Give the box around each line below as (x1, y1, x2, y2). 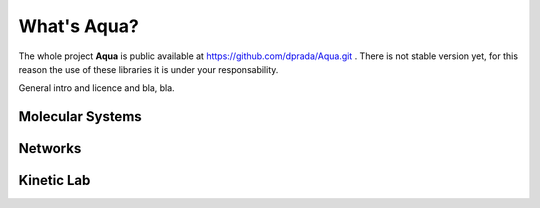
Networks (18, 140, 82, 157)
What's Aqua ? (18, 15, 139, 37)
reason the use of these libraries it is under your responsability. (18, 63, 279, 75)
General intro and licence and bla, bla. (18, 82, 175, 94)
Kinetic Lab (18, 172, 91, 189)
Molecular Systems (18, 108, 142, 125)
